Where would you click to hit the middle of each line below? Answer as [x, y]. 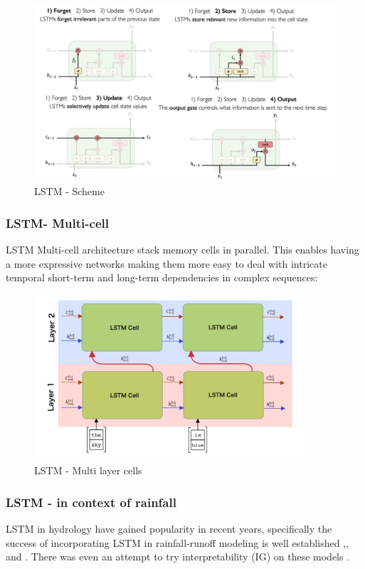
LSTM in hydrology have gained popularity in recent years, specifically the [169, 529]
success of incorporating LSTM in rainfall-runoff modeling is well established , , [177, 542]
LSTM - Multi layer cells [88, 470]
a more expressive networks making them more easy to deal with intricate [166, 263]
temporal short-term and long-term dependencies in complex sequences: [162, 277]
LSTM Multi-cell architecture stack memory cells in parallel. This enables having [182, 250]
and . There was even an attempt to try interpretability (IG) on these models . [178, 557]
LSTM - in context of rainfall [91, 502]
